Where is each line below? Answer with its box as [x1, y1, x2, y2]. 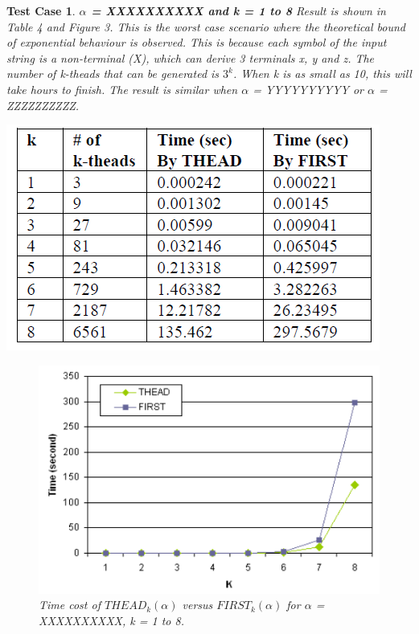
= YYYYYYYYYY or [253, 80, 364, 97]
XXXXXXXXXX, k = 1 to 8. [39, 612, 184, 629]
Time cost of [39, 596, 101, 613]
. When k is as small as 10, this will [232, 65, 412, 82]
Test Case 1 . [6, 2, 76, 18]
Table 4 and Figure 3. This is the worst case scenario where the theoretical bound [6, 18, 405, 35]
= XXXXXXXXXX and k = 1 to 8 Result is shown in [91, 2, 386, 18]
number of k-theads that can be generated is [6, 65, 220, 82]
